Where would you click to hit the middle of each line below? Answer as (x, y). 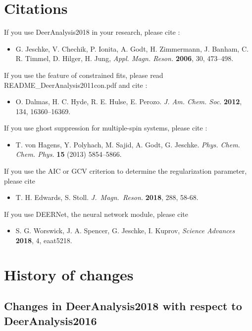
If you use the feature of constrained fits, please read (84, 75)
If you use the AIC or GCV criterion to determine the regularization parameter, (126, 171)
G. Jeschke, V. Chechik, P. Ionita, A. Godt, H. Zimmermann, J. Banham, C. (132, 48)
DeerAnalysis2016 (50, 320)
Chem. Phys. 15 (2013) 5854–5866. (69, 154)
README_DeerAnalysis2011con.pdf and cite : (76, 85)
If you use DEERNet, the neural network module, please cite (96, 214)
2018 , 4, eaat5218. (44, 240)
